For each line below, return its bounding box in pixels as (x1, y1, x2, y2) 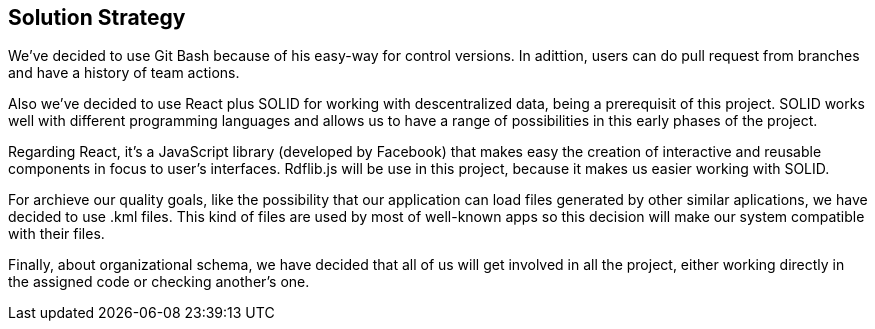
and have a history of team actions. (8, 64, 240, 82)
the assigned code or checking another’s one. (8, 273, 310, 291)
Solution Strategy (8, 5, 186, 30)
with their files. (8, 225, 105, 243)
